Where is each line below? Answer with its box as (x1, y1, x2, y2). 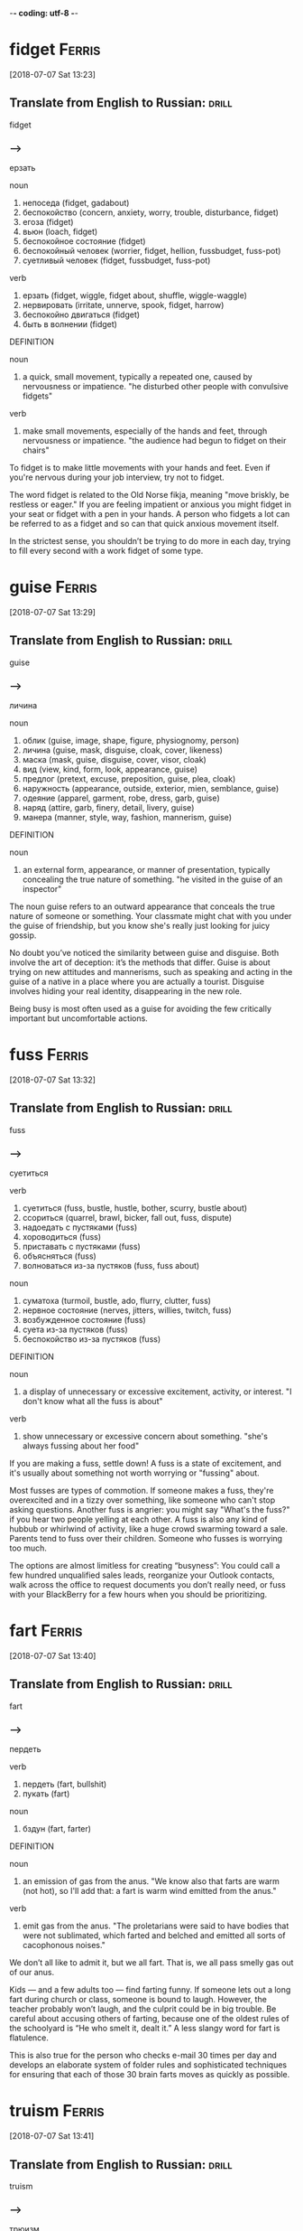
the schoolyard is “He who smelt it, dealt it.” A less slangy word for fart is (9, 2023, 280, 2034)
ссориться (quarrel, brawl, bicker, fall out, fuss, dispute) (22, 1213, 233, 1223)
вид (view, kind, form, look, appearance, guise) (22, 764, 198, 775)
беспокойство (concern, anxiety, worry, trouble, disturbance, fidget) (22, 207, 280, 218)
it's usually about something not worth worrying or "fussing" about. (9, 1467, 260, 1478)
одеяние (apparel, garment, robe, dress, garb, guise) (22, 792, 221, 803)
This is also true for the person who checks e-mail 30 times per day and (9, 2050, 278, 2061)
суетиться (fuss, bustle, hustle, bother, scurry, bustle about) (22, 1203, 248, 1214)
